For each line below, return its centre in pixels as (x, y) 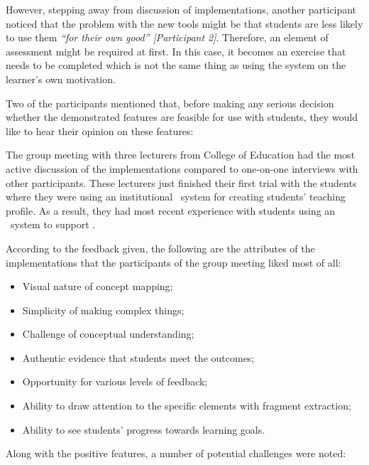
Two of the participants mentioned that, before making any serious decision (170, 103)
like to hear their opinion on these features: (100, 130)
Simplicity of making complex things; (103, 310)
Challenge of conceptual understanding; (108, 334)
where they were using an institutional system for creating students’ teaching (176, 197)
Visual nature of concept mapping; (98, 286)
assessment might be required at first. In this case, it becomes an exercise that (176, 51)
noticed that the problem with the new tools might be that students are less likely (184, 23)
